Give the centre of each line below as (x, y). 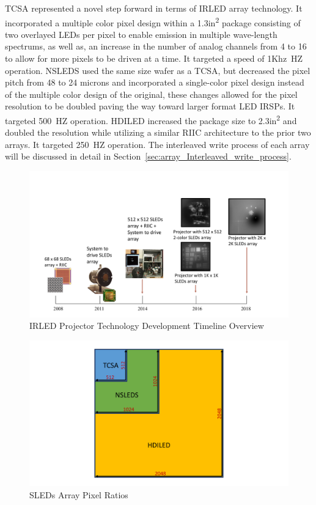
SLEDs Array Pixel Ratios (79, 494)
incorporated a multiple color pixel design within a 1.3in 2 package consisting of (153, 21)
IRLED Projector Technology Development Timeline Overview (147, 326)
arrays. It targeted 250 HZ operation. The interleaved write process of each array (157, 144)
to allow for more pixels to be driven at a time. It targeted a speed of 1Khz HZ (154, 58)
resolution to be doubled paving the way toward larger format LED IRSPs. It (150, 106)
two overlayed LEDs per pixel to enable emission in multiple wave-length (141, 34)
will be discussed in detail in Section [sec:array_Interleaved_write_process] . (148, 156)
